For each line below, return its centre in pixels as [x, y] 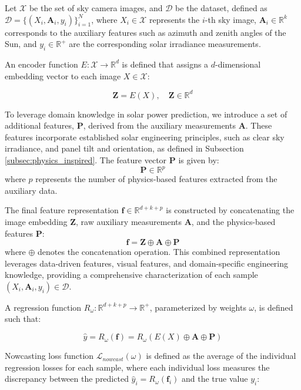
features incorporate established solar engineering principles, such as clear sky [145, 137]
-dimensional [238, 64]
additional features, [39, 125]
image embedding [36, 221]
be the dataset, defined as [221, 8]
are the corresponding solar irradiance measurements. [165, 44]
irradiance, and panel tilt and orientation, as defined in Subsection [124, 148]
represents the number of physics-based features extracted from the [156, 179]
